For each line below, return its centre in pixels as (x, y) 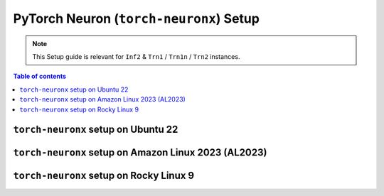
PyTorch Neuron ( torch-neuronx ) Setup (136, 18)
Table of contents (40, 76)
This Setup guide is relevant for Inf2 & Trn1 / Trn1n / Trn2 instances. (136, 56)
